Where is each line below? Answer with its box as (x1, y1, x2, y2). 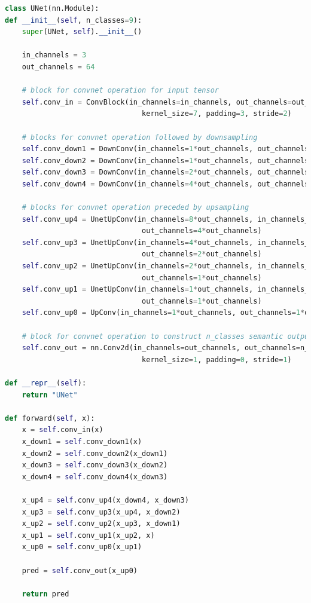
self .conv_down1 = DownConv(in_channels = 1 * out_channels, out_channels (22, 145, 309, 154)
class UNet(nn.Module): (5, 4, 99, 13)
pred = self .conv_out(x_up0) (22, 566, 138, 575)
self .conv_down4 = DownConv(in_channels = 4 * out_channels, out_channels (22, 179, 309, 188)
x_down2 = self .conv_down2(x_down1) (22, 449, 168, 458)
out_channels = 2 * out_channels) (142, 250, 262, 259)
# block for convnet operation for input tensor (22, 86, 219, 95)
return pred (22, 589, 69, 598)
